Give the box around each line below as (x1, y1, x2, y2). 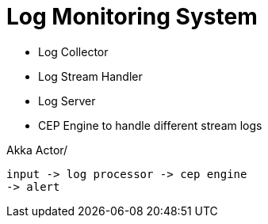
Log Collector (38, 44, 109, 59)
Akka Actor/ (6, 142, 68, 157)
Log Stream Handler (38, 69, 143, 83)
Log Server (38, 93, 96, 108)
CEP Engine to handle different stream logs (38, 118, 262, 132)
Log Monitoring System (6, 3, 258, 30)
